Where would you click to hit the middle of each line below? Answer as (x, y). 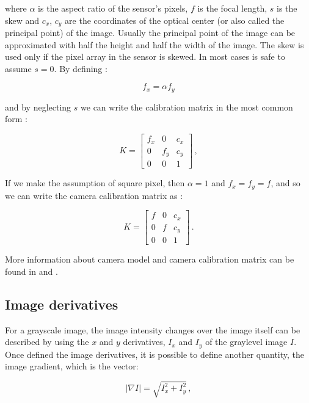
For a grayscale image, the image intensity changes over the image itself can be (153, 329)
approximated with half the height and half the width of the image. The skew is (154, 44)
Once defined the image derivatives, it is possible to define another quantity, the (154, 354)
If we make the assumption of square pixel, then (95, 183)
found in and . (31, 271)
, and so (285, 183)
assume (18, 68)
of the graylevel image (246, 342)
